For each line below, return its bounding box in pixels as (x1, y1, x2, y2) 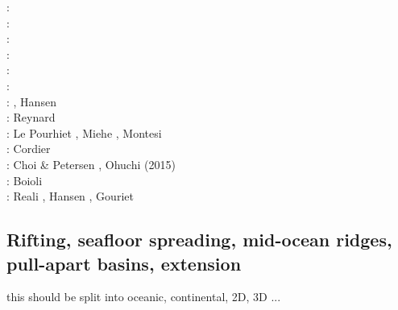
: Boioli (6, 172, 43, 188)
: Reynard (6, 109, 56, 126)
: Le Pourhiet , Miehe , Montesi (6, 124, 162, 141)
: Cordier (6, 140, 51, 157)
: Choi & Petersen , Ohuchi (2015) (6, 155, 176, 172)
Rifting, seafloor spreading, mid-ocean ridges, (6, 227, 392, 252)
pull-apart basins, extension (6, 250, 242, 275)
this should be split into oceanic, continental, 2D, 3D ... (6, 288, 281, 305)
